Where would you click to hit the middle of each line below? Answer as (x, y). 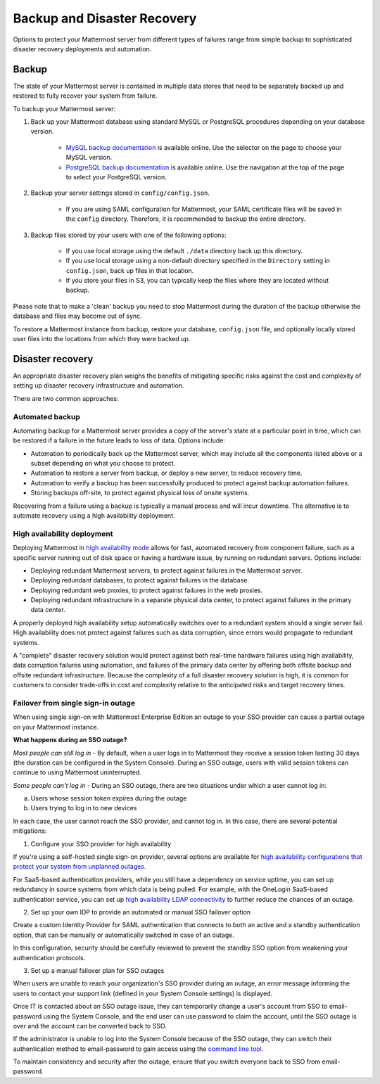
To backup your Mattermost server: (64, 108)
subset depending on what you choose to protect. (103, 464)
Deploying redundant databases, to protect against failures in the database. (140, 580)
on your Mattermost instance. (56, 727)
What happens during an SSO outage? (70, 740)
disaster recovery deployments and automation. (82, 49)
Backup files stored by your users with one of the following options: (128, 235)
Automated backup (47, 416)
